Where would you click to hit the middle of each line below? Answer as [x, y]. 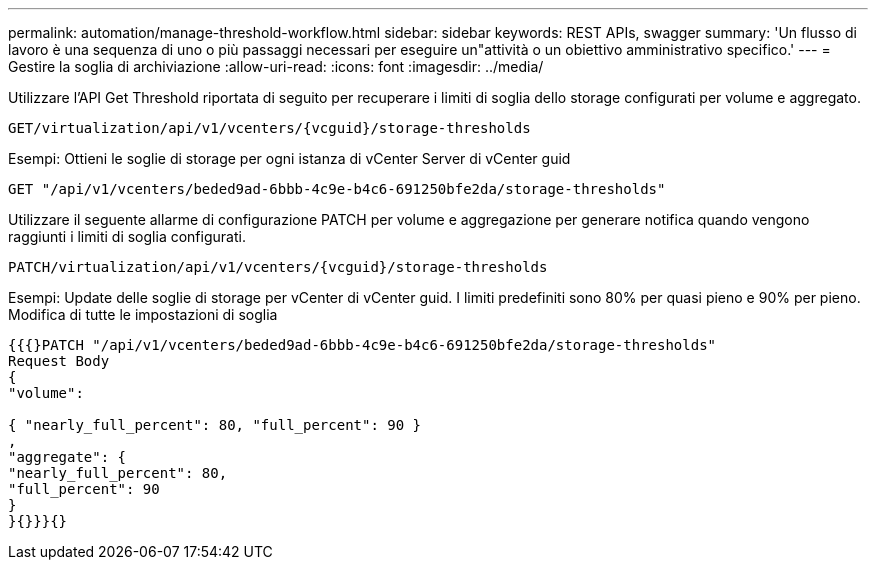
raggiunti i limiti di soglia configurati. [127, 236]
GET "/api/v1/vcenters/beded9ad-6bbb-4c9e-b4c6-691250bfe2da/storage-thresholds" [337, 189]
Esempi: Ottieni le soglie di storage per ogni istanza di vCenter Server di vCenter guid [289, 158]
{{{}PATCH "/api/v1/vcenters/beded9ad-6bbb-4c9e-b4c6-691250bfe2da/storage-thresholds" [362, 345]
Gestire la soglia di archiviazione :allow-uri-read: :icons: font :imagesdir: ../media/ [276, 66]
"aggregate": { [67, 457]
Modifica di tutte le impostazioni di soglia [143, 314]
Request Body [59, 361]
